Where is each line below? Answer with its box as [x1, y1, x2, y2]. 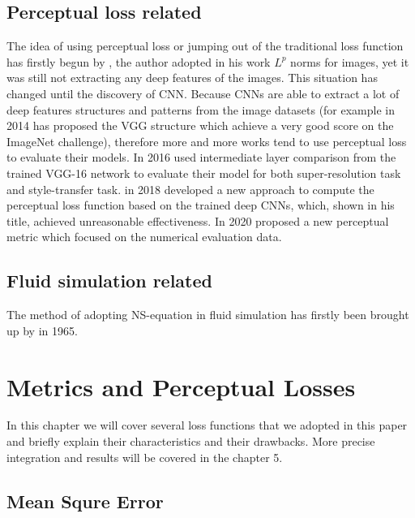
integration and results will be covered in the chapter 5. [6, 448, 283, 465]
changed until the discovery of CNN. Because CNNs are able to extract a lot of [6, 84, 400, 101]
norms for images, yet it [290, 53, 409, 70]
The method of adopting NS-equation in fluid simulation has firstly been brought [6, 306, 409, 323]
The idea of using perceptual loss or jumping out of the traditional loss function [6, 37, 404, 54]
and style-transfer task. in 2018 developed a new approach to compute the [6, 180, 374, 197]
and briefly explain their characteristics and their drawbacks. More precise [6, 433, 375, 450]
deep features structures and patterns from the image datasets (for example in [6, 101, 396, 118]
